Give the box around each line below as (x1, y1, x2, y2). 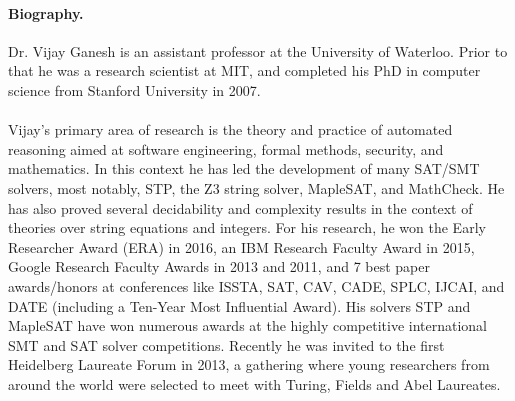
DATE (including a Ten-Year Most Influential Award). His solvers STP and (8, 295, 471, 316)
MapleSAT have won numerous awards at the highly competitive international (8, 315, 488, 336)
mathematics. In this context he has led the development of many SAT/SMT (8, 158, 480, 179)
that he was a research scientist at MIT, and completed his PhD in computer (8, 60, 481, 81)
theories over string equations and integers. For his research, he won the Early (8, 217, 486, 238)
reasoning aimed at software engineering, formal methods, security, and (8, 138, 444, 159)
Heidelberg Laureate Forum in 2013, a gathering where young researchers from (8, 354, 490, 375)
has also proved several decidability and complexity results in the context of (8, 197, 473, 218)
